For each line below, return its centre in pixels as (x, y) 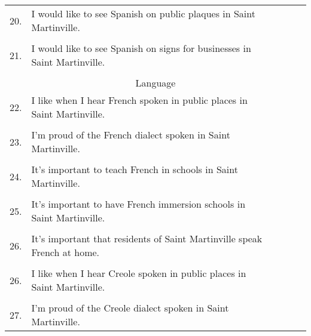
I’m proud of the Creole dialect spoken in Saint (130, 308)
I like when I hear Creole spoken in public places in (139, 273)
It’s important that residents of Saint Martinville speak (147, 238)
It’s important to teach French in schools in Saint (135, 169)
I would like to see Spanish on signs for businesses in (141, 48)
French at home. (65, 252)
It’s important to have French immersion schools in (138, 204)
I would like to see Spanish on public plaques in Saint (143, 13)
